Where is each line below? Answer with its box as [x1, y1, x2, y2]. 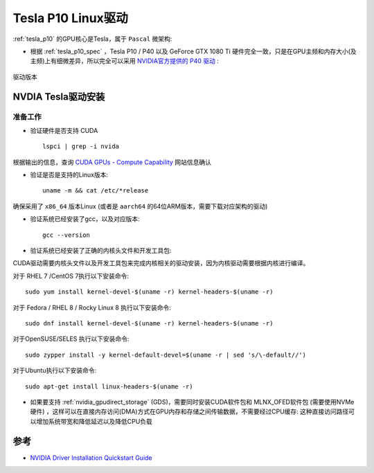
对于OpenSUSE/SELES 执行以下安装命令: [12, 334, 130, 343]
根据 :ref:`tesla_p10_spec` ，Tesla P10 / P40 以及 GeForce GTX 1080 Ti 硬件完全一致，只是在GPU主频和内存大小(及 [30, 47, 357, 55]
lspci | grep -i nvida [42, 143, 120, 150]
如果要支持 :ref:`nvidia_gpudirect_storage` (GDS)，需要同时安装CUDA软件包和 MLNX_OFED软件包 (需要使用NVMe [30, 398, 355, 406]
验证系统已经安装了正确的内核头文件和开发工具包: [30, 247, 172, 254]
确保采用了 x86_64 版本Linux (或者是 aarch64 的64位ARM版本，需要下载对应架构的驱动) [12, 202, 268, 211]
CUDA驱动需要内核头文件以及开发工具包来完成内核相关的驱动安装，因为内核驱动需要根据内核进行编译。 [12, 259, 310, 267]
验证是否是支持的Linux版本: [30, 170, 109, 179]
